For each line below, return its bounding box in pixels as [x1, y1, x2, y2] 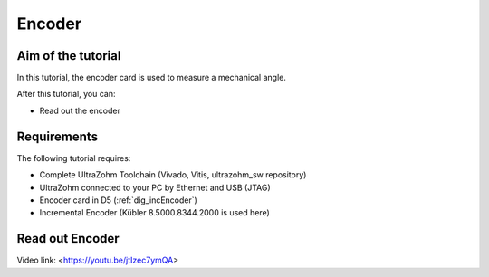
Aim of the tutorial [16, 48, 121, 63]
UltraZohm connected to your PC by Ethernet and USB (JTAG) [39, 182, 271, 193]
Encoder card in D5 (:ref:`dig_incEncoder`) [39, 195, 198, 205]
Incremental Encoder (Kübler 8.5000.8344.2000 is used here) [39, 207, 271, 218]
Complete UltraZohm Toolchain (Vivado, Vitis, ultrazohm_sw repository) [39, 169, 307, 180]
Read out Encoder [16, 231, 120, 246]
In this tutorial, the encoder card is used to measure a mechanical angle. [16, 72, 287, 83]
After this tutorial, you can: [16, 89, 116, 100]
